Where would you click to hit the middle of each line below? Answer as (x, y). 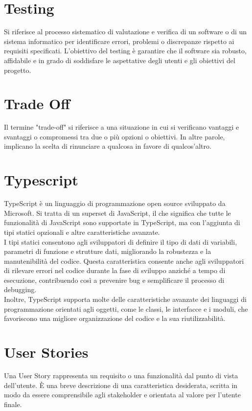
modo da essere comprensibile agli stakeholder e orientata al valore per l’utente (122, 395)
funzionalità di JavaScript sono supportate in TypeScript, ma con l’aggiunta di (122, 222)
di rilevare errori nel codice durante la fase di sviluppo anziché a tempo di (115, 270)
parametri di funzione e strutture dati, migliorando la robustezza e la (108, 251)
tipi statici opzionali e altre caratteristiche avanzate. (82, 232)
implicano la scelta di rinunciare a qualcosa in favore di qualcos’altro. (108, 146)
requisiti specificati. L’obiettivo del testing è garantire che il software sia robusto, (125, 51)
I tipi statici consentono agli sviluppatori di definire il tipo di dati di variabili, (121, 241)
